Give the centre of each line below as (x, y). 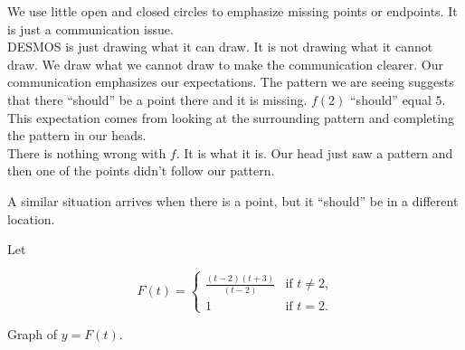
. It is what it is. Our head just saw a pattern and (314, 152)
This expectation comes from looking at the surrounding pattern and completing (231, 117)
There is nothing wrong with (87, 152)
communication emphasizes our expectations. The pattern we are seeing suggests (231, 82)
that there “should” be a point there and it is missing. (157, 99)
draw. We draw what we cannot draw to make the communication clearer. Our (226, 64)
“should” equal (391, 99)
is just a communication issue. (90, 28)
